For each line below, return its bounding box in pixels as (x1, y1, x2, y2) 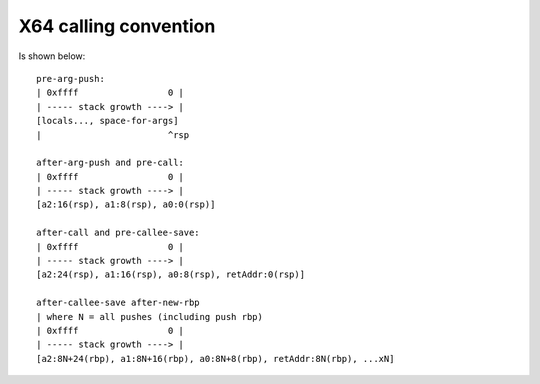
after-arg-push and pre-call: (36, 157, 185, 169)
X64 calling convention (18, 15, 216, 37)
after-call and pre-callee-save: (36, 227, 200, 239)
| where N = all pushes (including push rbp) (36, 311, 264, 322)
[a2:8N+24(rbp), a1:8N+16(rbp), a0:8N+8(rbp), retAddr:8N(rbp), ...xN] (36, 353, 395, 364)
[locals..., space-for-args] (36, 115, 179, 127)
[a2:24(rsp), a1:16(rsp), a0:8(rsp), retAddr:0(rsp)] (36, 269, 305, 280)
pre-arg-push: (36, 73, 105, 84)
